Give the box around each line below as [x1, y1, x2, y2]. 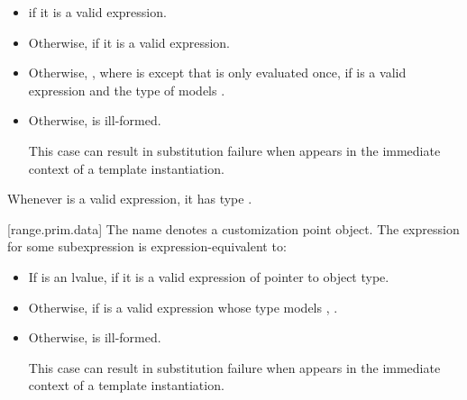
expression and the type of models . [28, 80, 225, 99]
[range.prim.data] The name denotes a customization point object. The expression [7, 219, 460, 238]
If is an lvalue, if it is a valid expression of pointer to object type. [28, 267, 389, 286]
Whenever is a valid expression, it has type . [7, 189, 252, 208]
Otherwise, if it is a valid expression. [28, 32, 231, 51]
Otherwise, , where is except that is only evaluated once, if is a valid [28, 63, 407, 82]
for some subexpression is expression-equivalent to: [7, 237, 287, 256]
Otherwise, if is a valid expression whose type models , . [28, 297, 338, 316]
